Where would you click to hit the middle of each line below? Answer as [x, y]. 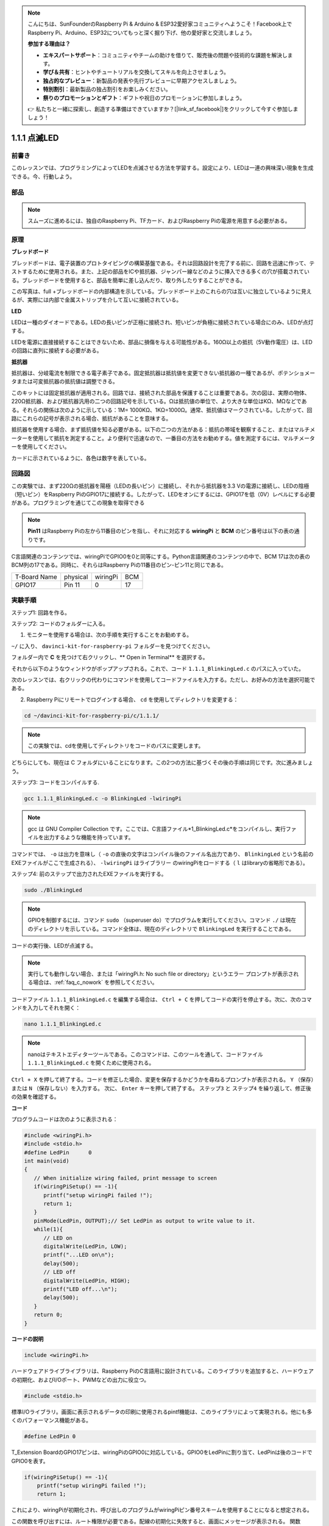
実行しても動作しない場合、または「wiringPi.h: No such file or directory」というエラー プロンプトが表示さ [161, 974]
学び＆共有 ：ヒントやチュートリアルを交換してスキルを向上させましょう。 [136, 72]
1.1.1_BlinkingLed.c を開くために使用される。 [91, 1063]
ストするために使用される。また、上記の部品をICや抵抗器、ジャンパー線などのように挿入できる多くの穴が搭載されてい [161, 272]
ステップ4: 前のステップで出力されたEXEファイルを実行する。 [89, 874]
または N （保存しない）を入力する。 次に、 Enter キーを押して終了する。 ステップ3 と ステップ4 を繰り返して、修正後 [161, 1088]
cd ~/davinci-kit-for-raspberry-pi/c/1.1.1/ [92, 715]
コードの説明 [27, 1339]
